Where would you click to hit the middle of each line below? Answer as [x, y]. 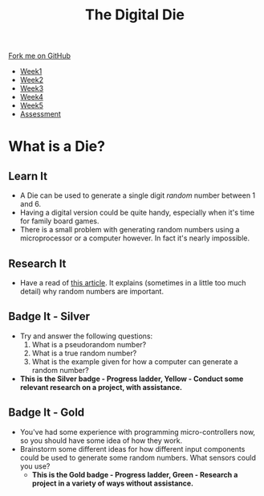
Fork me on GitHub [39, 56]
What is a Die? [57, 147]
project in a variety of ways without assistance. [113, 483]
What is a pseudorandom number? [89, 344]
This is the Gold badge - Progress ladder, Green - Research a [135, 474]
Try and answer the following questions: [86, 336]
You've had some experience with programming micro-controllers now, [137, 432]
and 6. [30, 204]
